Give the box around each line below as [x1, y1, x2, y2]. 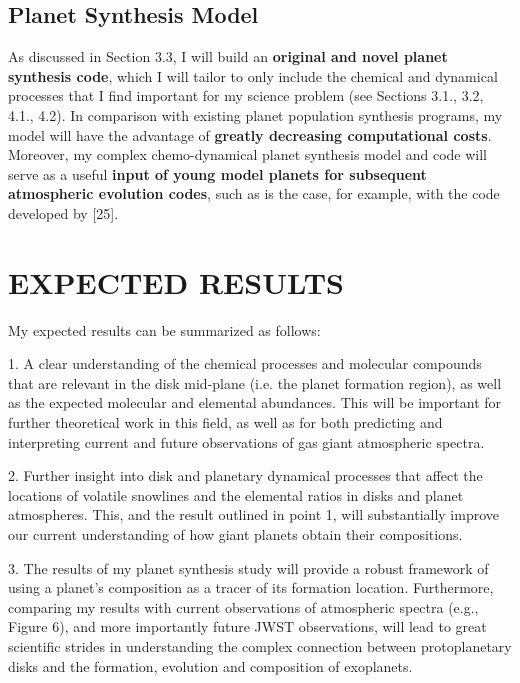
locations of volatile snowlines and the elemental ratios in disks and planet [8, 484, 464, 505]
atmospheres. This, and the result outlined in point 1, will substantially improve [8, 504, 500, 525]
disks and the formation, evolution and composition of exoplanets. [8, 655, 413, 676]
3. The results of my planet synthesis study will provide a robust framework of [8, 557, 489, 578]
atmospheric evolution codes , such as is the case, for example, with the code [8, 183, 500, 204]
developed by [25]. [8, 202, 119, 223]
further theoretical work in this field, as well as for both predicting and [8, 412, 443, 433]
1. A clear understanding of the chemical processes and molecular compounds [8, 353, 482, 374]
